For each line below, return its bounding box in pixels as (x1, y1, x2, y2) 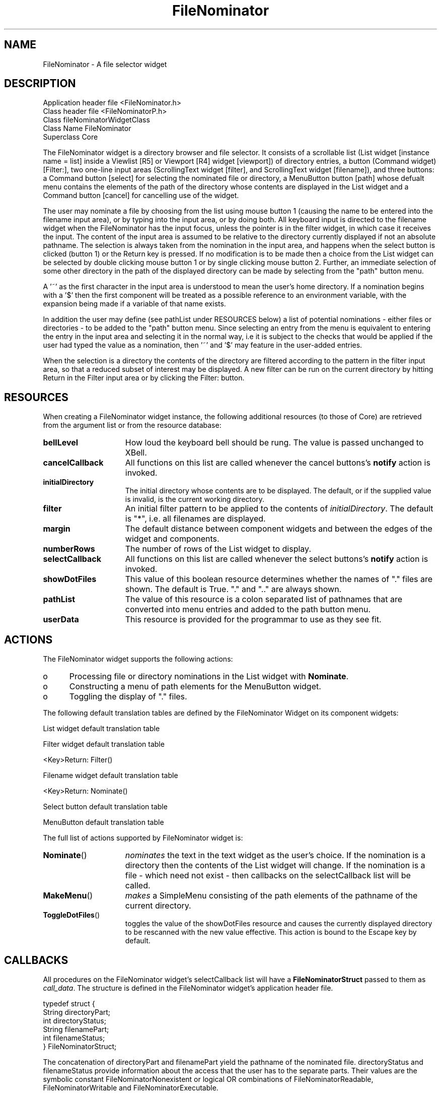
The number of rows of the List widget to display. (125, 544, 311, 554)
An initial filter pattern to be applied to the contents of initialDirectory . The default (125, 503, 433, 514)
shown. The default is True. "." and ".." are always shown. (125, 584, 342, 595)
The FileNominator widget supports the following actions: (43, 655, 233, 664)
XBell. (125, 447, 147, 458)
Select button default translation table (43, 802, 168, 811)
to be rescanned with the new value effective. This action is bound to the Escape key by (125, 928, 417, 937)
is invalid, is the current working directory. (125, 495, 265, 504)
